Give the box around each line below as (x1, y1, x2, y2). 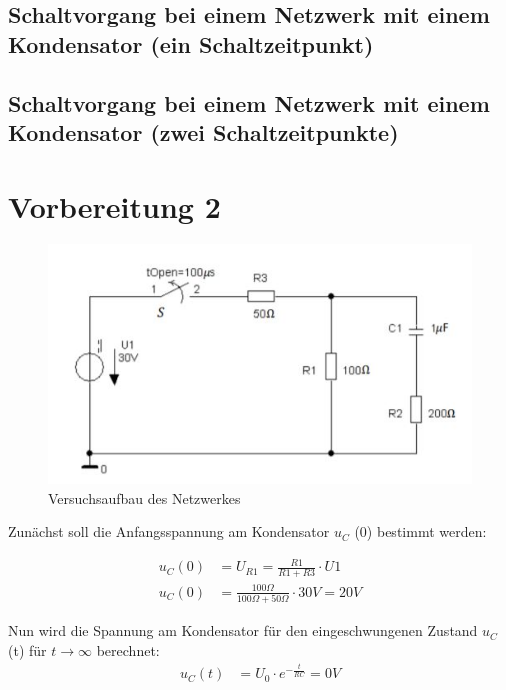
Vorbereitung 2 (8, 185, 221, 226)
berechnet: (96, 639, 160, 660)
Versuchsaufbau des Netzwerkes (48, 487, 241, 508)
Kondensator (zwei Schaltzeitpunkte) (8, 116, 399, 147)
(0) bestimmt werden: (354, 521, 487, 542)
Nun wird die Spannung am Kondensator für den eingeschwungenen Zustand (8, 620, 478, 641)
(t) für (8, 639, 47, 660)
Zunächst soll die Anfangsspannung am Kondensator (8, 521, 330, 542)
